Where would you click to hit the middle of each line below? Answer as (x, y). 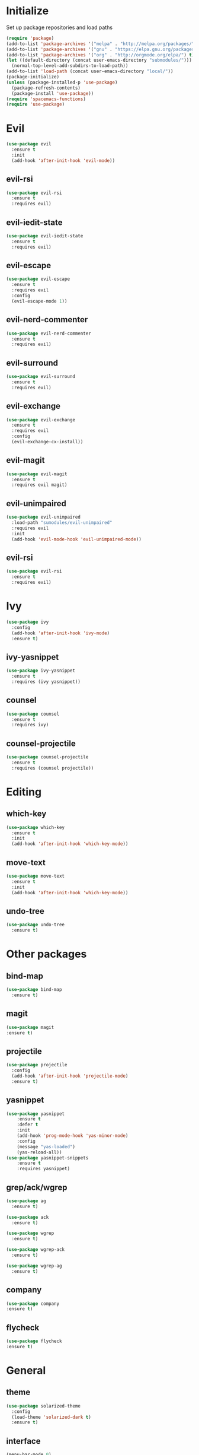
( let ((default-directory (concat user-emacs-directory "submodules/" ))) (99, 61)
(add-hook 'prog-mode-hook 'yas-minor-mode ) (73, 1136)
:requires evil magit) (39, 485)
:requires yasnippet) (43, 1169)
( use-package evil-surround (41, 377)
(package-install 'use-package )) (53, 93)
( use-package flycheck (34, 1341)
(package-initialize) (33, 77)
